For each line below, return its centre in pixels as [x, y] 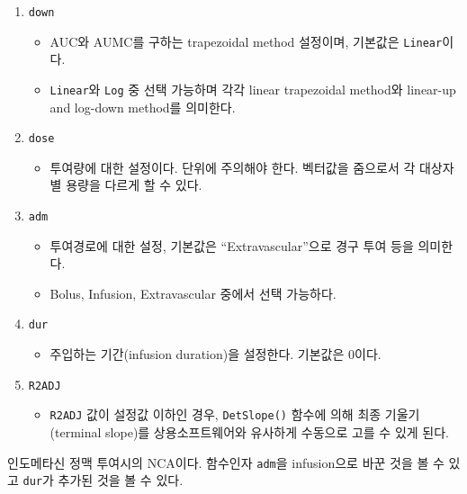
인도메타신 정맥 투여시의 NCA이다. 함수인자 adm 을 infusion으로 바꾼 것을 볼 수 [226, 462]
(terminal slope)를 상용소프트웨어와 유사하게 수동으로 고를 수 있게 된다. [249, 432]
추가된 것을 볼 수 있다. [121, 480]
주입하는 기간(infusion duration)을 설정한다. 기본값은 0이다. [216, 354]
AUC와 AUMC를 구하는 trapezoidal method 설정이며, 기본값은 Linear [246, 41]
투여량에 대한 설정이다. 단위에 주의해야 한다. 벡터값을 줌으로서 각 [233, 167]
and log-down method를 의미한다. [143, 107]
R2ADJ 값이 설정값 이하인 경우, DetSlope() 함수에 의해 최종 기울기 [235, 414]
